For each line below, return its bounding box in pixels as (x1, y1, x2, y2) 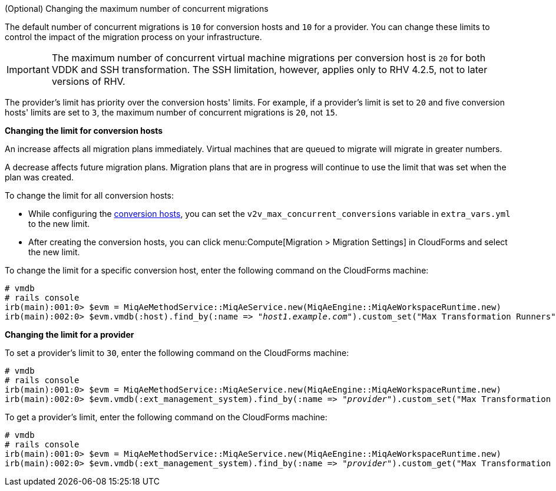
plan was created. (5, 172, 74, 182)
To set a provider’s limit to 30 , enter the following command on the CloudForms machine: (5, 348, 349, 358)
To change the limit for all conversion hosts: (5, 190, 174, 200)
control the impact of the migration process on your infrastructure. (5, 32, 262, 42)
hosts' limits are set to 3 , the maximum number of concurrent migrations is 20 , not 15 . (5, 107, 338, 117)
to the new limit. (28, 219, 90, 229)
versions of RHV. (51, 75, 125, 87)
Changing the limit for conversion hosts (5, 126, 163, 136)
